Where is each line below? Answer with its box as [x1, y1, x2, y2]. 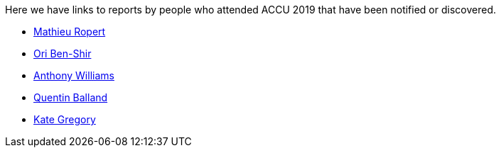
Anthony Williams [33, 69, 114, 81]
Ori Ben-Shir [33, 47, 92, 59]
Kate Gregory [33, 113, 96, 125]
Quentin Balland [33, 91, 108, 103]
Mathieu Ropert [33, 25, 106, 38]
